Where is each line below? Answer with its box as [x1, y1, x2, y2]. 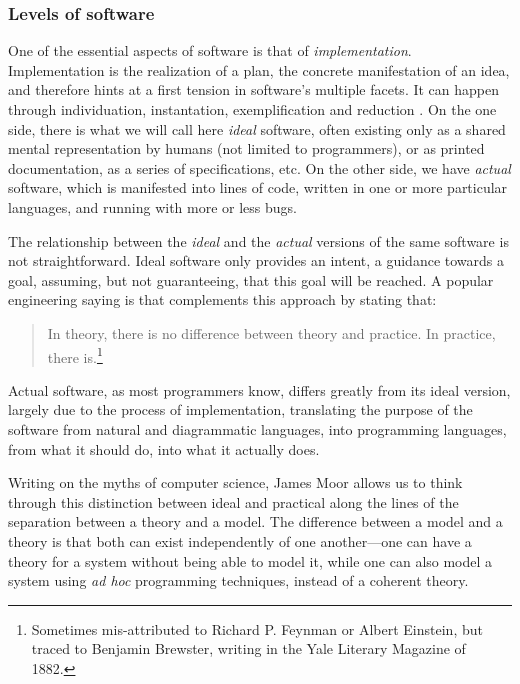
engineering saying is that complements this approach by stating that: [8, 289, 437, 310]
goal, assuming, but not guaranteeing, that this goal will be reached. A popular [8, 269, 494, 290]
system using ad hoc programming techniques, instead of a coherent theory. [8, 570, 469, 591]
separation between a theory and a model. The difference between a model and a [8, 511, 503, 532]
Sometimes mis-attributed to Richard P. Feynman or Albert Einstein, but [31, 618, 483, 639]
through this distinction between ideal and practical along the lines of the [8, 491, 459, 512]
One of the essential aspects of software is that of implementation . [8, 40, 412, 61]
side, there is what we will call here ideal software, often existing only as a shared [8, 118, 506, 139]
